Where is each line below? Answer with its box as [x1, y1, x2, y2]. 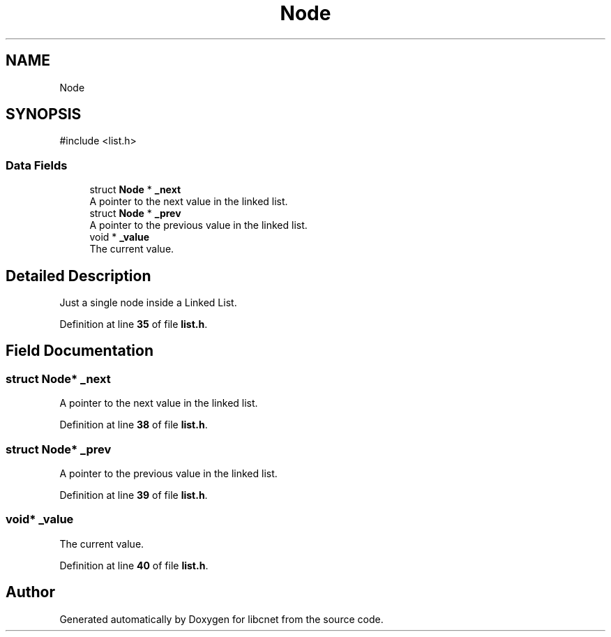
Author [6, 583, 55, 601]
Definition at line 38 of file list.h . [59, 419, 208, 431]
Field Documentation [6, 342, 153, 360]
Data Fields [6, 158, 68, 172]
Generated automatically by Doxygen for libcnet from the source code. [59, 613, 384, 625]
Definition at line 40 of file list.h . [59, 559, 209, 571]
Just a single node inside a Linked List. [59, 297, 237, 309]
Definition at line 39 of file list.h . [59, 489, 208, 501]
